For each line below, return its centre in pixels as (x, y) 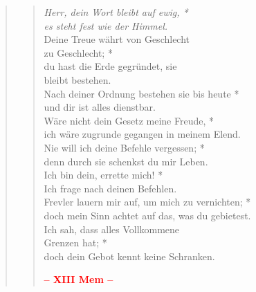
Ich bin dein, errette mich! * (103, 175)
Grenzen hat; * (75, 243)
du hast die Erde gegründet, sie (110, 66)
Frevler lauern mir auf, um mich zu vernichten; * (147, 202)
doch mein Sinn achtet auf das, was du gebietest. (147, 215)
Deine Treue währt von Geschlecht (117, 39)
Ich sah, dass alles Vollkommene (112, 229)
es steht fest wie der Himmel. (106, 25)
